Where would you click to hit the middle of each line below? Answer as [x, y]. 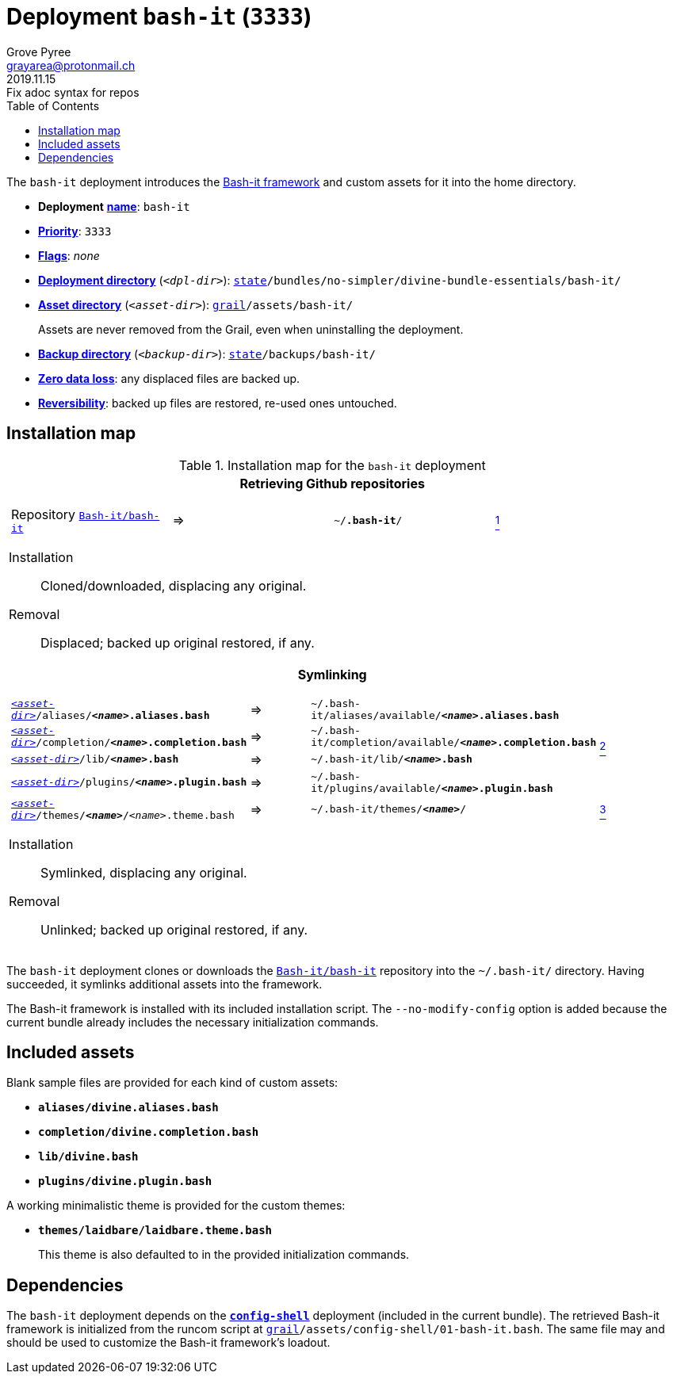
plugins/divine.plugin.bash [125, 1181]
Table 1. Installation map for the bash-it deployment [332, 465]
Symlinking [332, 674]
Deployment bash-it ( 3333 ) [159, 17]
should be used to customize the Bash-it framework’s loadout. [168, 1343]
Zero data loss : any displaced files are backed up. [169, 378]
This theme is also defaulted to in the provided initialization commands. [224, 1255]
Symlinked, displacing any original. [144, 872]
